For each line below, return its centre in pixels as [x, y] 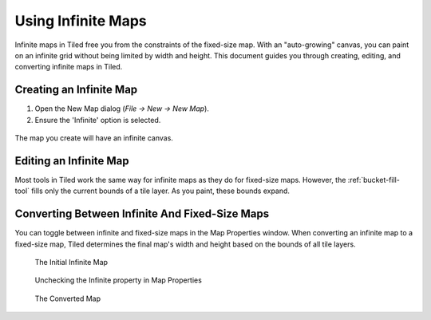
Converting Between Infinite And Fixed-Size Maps [142, 214]
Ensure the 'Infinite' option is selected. [98, 120]
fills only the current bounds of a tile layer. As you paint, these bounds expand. [161, 191]
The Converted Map [68, 298]
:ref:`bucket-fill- [374, 180]
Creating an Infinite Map [76, 90]
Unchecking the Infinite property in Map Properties [119, 280]
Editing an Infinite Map [72, 161]
